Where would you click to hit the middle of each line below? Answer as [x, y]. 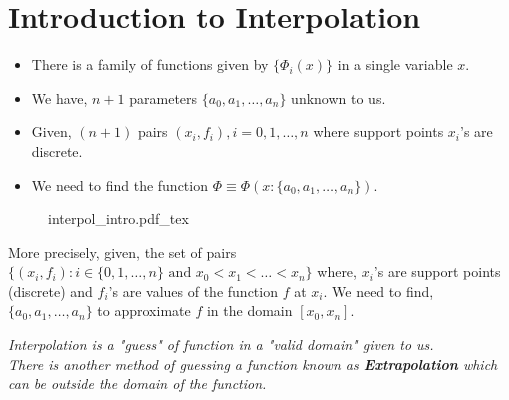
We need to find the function [119, 184]
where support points [378, 131]
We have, [59, 97]
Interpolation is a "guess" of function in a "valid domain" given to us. [221, 344]
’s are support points [437, 271]
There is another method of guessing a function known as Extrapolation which [253, 363]
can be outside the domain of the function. [137, 383]
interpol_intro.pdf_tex [118, 218]
